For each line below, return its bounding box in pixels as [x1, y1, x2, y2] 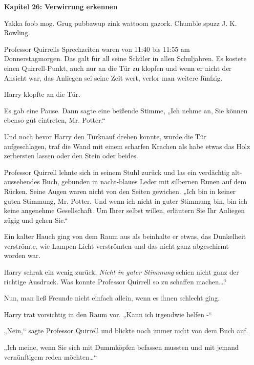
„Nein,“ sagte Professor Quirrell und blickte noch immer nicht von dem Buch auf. [4, 325, 248, 336]
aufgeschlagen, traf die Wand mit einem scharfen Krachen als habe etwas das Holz [4, 141, 250, 151]
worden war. [4, 250, 41, 260]
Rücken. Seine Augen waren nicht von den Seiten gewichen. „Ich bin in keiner [4, 186, 236, 196]
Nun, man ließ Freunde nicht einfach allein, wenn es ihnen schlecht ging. [4, 293, 220, 303]
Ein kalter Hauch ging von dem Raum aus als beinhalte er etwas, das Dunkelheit [4, 231, 246, 241]
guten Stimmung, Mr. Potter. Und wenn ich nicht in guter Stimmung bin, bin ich [4, 195, 248, 206]
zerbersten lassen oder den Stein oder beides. [4, 150, 139, 161]
